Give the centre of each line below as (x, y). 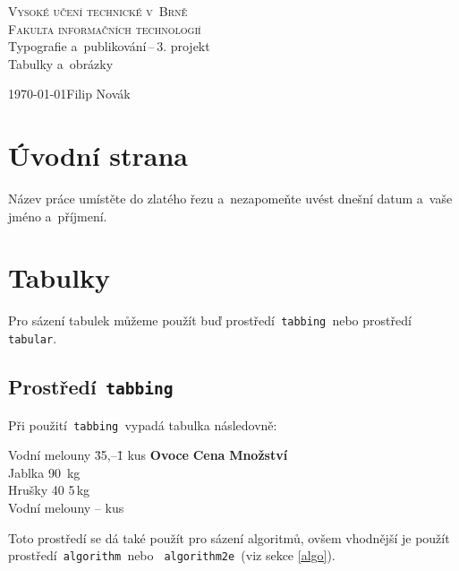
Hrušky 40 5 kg (49, 490)
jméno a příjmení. (58, 216)
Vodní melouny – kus (66, 507)
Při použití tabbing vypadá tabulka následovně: (143, 424)
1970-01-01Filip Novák (69, 94)
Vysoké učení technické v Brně (98, 11)
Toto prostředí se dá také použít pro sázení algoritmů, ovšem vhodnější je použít (229, 537)
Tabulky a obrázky (61, 63)
